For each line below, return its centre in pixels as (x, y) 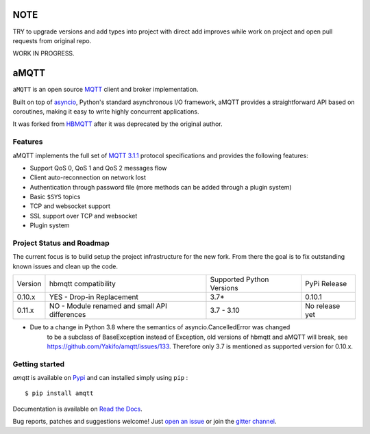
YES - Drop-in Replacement (94, 297)
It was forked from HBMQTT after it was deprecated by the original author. (118, 124)
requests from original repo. (52, 40)
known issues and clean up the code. (65, 266)
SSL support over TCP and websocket (84, 216)
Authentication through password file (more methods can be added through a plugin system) (161, 187)
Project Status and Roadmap (61, 243)
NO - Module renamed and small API (108, 306)
